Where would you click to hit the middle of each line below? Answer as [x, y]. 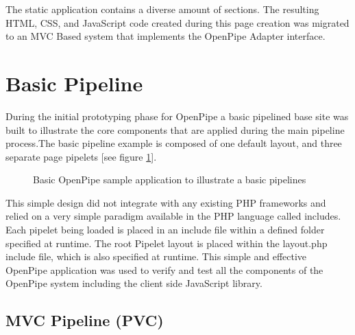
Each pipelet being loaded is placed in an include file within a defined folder [165, 230]
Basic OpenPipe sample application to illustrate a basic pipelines [170, 180]
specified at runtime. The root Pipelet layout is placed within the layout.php [167, 243]
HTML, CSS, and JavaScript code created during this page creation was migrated [177, 22]
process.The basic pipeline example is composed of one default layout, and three [174, 143]
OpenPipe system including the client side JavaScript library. [134, 283]
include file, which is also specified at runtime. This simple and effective [156, 256]
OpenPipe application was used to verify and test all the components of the [164, 269]
